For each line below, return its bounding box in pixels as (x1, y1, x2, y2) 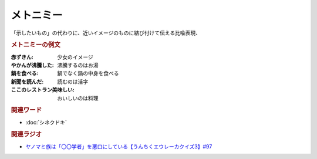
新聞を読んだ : (11, 78, 44, 85)
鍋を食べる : (11, 70, 39, 77)
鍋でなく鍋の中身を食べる (57, 70, 119, 77)
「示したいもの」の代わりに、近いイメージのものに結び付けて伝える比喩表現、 (11, 29, 201, 36)
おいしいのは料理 (57, 94, 99, 102)
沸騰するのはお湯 (57, 62, 99, 69)
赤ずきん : (11, 53, 33, 60)
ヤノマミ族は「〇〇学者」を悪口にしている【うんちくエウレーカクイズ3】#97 (25, 143, 213, 150)
